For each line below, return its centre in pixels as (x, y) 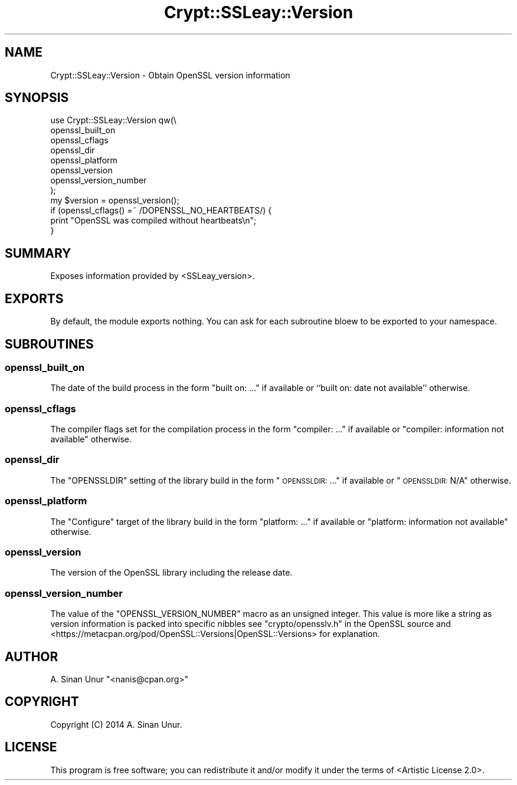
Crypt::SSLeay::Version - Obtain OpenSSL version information (170, 75)
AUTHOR (32, 656)
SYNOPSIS (37, 98)
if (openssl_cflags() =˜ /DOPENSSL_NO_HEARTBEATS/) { (161, 211)
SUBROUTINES (49, 344)
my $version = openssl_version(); (115, 201)
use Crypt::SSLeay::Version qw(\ (113, 120)
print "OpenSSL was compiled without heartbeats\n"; (153, 221)
